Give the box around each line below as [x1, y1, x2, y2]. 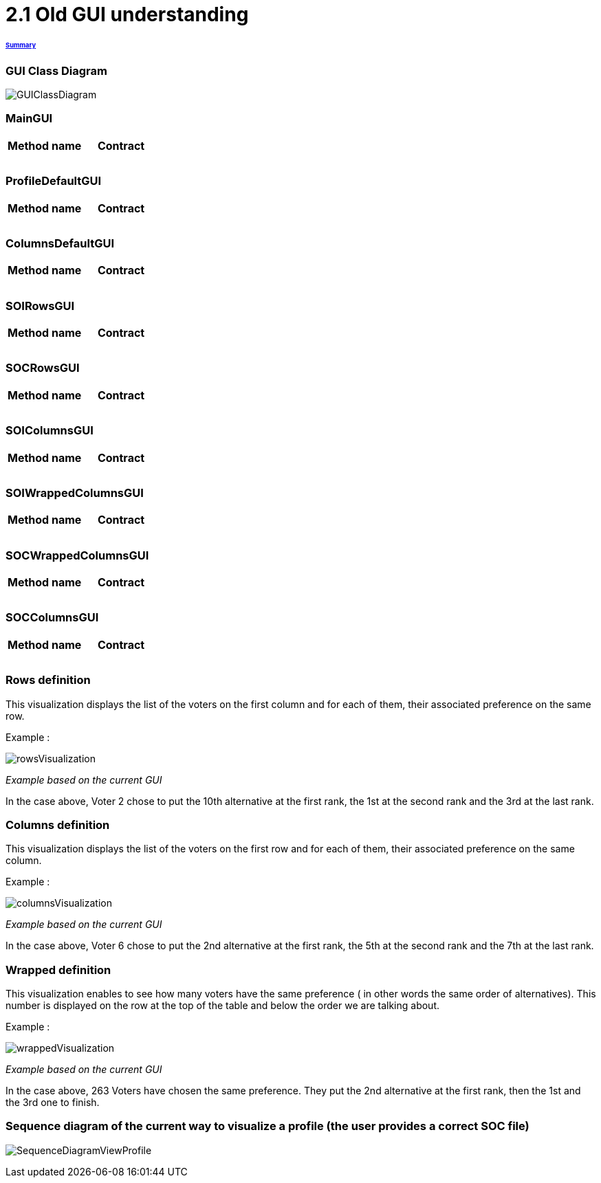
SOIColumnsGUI [6, 423, 94, 438]
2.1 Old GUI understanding [6, 3, 249, 26]
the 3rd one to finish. [6, 1096, 100, 1109]
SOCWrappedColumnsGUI [6, 548, 149, 562]
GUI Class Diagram [6, 63, 107, 78]
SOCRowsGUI [6, 361, 80, 375]
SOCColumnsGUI [6, 610, 99, 625]
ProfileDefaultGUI [6, 174, 102, 188]
